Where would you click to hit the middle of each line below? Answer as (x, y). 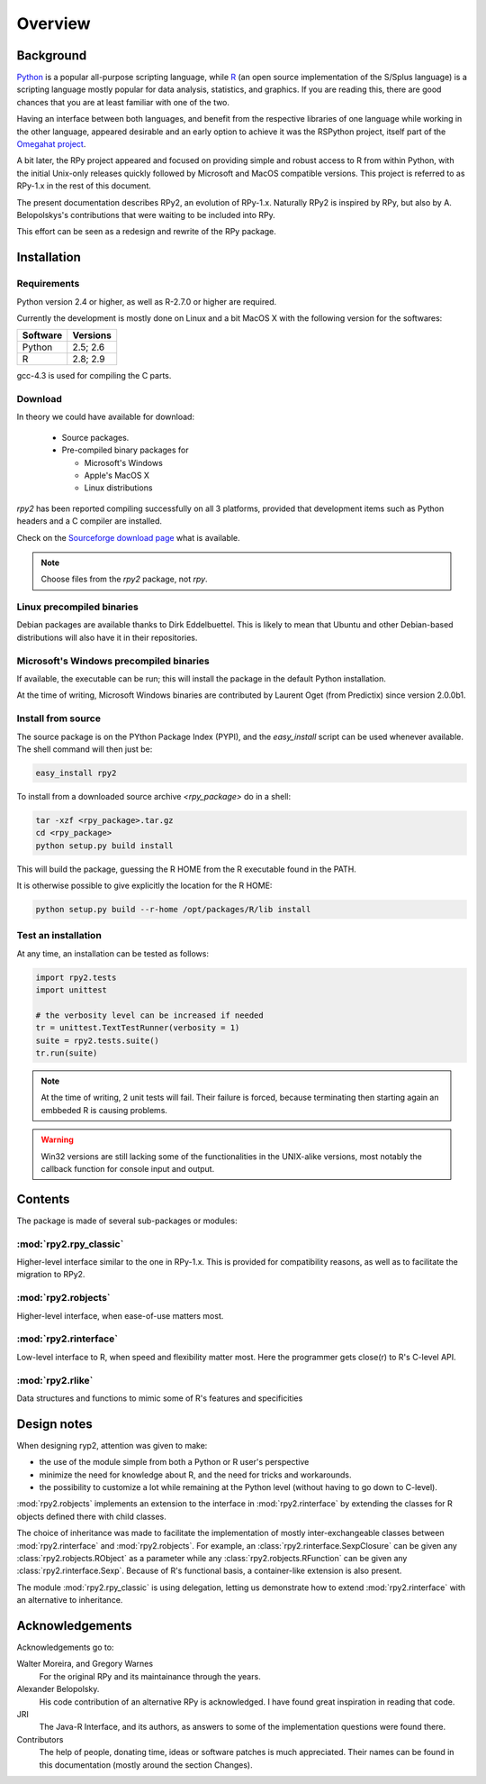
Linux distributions (118, 488)
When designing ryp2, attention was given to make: (112, 1445)
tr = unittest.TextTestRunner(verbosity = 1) (138, 1028)
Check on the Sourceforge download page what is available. (128, 537)
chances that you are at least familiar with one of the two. (123, 102)
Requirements (48, 284)
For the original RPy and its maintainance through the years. (150, 1676)
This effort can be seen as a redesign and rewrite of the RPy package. (146, 232)
